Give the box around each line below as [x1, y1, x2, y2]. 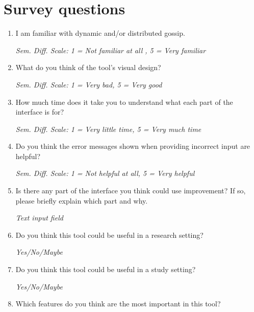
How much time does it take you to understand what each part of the [15, 96, 233, 107]
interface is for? [15, 106, 64, 117]
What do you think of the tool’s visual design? [15, 62, 161, 73]
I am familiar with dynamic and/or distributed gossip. [15, 28, 185, 38]
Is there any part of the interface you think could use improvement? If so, [15, 185, 246, 196]
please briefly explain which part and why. [15, 195, 148, 206]
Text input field [15, 212, 63, 223]
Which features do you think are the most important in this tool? [15, 298, 221, 309]
